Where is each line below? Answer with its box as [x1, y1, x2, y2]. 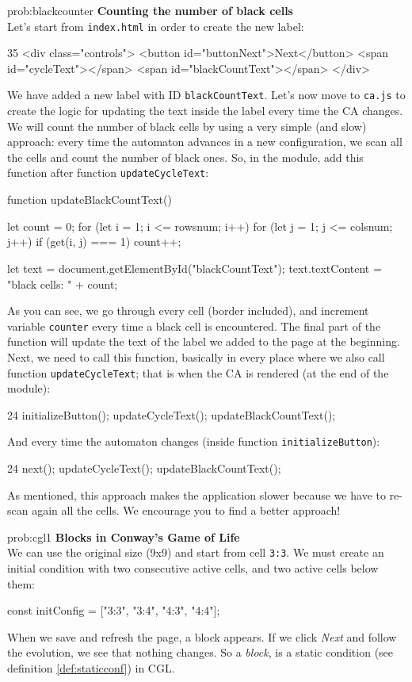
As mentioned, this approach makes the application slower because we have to [7, 486, 386, 503]
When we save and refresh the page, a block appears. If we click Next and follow [7, 628, 397, 645]
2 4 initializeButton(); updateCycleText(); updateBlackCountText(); [7, 406, 336, 423]
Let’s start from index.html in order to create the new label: [7, 17, 304, 34]
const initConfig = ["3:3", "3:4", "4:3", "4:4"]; [7, 602, 220, 619]
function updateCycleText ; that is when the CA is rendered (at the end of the [7, 364, 389, 381]
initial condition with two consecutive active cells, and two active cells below [7, 560, 379, 577]
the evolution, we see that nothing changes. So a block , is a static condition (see [7, 644, 394, 661]
